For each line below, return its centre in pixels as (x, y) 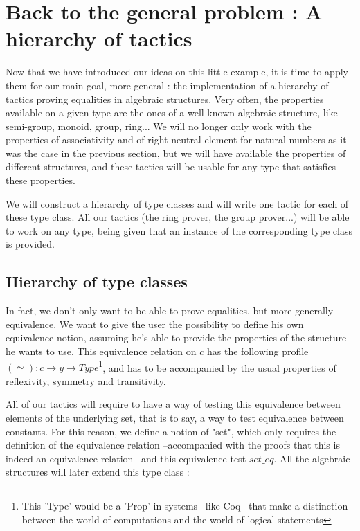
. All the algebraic (312, 458)
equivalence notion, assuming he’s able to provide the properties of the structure (176, 337)
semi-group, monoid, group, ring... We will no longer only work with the (159, 126)
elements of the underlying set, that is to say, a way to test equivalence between (175, 418)
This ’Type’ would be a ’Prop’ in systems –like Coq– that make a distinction (185, 506)
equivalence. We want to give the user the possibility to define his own (155, 324)
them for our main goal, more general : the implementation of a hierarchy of (167, 85)
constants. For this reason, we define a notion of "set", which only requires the (171, 431)
